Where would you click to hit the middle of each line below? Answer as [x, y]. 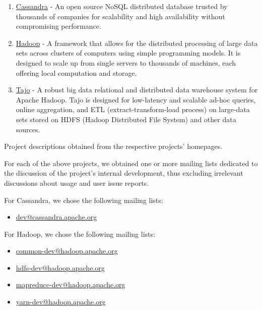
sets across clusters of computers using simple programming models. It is [128, 53]
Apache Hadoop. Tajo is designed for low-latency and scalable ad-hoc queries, [136, 99]
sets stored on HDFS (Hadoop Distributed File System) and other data [126, 119]
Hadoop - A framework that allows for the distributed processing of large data [137, 43]
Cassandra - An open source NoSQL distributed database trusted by [122, 6]
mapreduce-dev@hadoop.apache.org [71, 285]
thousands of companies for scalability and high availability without [120, 16]
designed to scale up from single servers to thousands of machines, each [126, 62]
